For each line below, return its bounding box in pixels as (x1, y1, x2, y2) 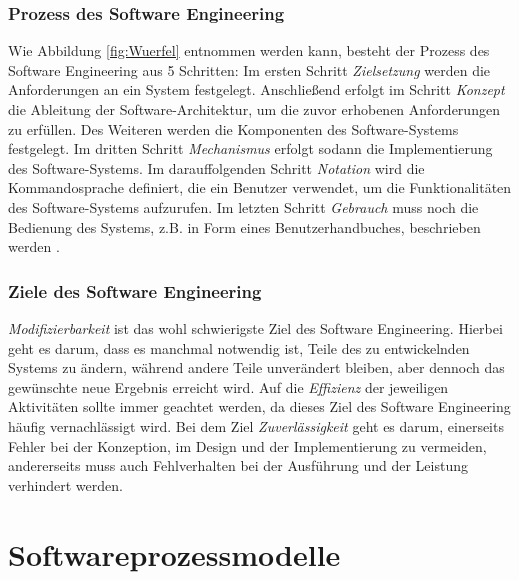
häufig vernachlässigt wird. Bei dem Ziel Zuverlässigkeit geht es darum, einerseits (8, 415, 504, 436)
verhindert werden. (8, 474, 123, 495)
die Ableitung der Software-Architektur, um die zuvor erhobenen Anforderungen (8, 99, 500, 119)
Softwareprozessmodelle (8, 533, 341, 574)
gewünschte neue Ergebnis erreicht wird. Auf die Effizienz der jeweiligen (8, 376, 449, 397)
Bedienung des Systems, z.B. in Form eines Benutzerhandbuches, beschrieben (8, 216, 481, 237)
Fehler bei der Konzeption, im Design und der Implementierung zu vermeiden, (8, 435, 487, 456)
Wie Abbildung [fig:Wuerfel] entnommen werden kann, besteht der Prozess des (8, 40, 490, 61)
